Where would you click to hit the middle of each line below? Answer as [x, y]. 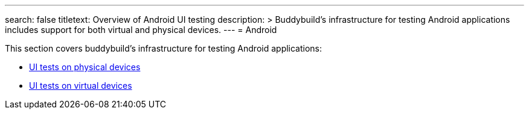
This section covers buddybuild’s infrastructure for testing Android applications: [164, 48]
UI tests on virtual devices [81, 85]
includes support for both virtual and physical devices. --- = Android [141, 30]
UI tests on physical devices [85, 67]
